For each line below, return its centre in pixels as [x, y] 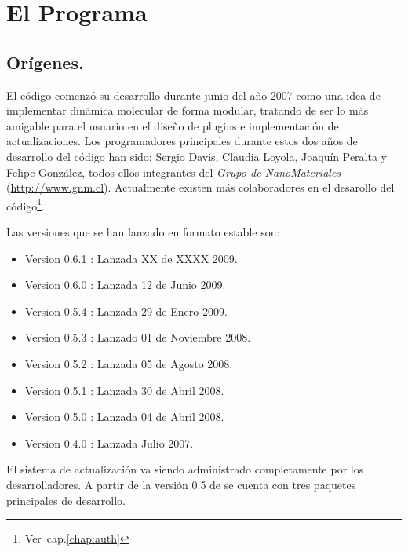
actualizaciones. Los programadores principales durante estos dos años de [182, 141]
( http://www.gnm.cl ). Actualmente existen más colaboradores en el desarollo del [200, 187]
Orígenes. [45, 62]
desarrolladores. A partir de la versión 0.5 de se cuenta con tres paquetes [181, 484]
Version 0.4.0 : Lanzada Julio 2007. [109, 442]
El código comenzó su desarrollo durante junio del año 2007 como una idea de [193, 95]
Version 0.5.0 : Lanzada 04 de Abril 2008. [124, 417]
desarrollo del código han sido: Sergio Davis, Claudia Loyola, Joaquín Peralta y [197, 156]
